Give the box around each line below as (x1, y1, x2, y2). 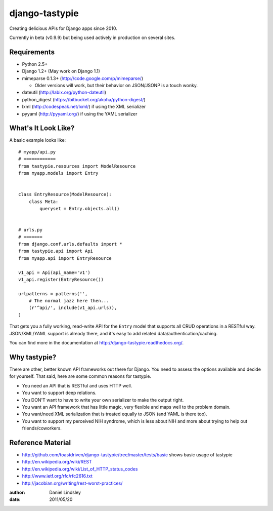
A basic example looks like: (9, 137, 66, 143)
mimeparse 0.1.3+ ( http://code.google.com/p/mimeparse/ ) (22, 75, 144, 81)
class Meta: (28, 199, 59, 205)
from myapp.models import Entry (18, 170, 99, 176)
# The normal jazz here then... (28, 298, 109, 304)
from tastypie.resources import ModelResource (18, 163, 136, 169)
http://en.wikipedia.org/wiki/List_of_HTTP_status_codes (22, 466, 138, 472)
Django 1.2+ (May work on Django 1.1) (22, 68, 101, 74)
